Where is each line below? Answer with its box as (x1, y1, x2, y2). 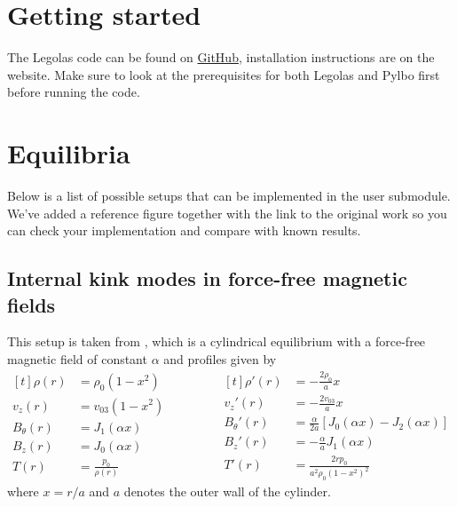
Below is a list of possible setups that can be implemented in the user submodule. (7, 186, 451, 205)
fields (7, 290, 56, 318)
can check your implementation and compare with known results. (7, 221, 361, 240)
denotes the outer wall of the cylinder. (123, 482, 331, 501)
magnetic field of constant (7, 350, 147, 368)
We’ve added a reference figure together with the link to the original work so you (7, 203, 447, 222)
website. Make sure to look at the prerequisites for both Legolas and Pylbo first (7, 65, 440, 83)
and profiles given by (163, 350, 277, 368)
